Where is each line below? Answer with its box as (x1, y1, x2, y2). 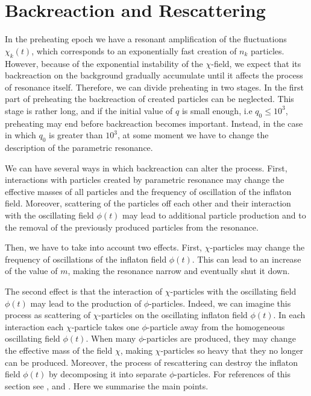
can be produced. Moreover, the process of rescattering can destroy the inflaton (5, 356, 298, 368)
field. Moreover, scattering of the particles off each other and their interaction (5, 197, 291, 209)
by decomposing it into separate (48, 368, 167, 380)
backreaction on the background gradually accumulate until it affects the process (5, 69, 303, 81)
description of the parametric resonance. (5, 141, 153, 154)
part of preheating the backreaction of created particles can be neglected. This (5, 92, 294, 105)
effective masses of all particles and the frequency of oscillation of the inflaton (5, 185, 292, 197)
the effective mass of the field (5, 343, 113, 356)
